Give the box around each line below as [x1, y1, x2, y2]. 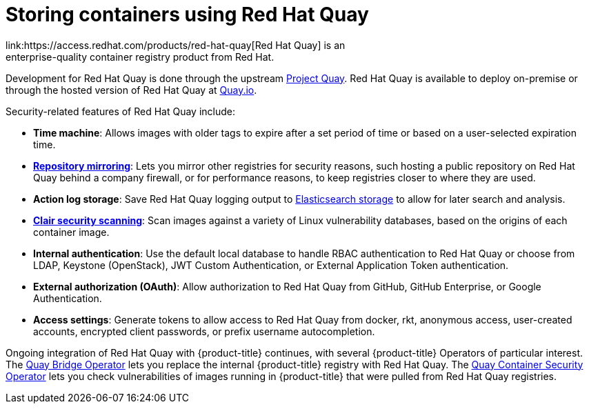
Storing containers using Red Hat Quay [6, 3, 369, 26]
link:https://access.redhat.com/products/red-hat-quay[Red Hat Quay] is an [6, 39, 346, 51]
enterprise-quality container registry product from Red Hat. [6, 50, 274, 63]
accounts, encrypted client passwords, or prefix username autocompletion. [33, 325, 375, 337]
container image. [33, 226, 110, 238]
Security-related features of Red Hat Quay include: [6, 105, 236, 117]
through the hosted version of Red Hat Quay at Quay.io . [6, 83, 257, 96]
